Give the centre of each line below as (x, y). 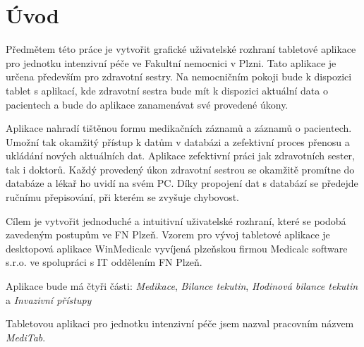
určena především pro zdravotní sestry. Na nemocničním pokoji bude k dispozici (179, 77)
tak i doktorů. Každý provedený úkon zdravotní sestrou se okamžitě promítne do (180, 169)
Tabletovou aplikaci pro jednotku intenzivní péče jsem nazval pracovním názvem (180, 323)
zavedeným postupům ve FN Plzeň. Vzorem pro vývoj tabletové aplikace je (168, 235)
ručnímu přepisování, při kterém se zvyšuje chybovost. (123, 197)
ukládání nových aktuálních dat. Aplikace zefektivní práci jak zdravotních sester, (180, 156)
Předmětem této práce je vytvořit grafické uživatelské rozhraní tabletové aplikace (181, 49)
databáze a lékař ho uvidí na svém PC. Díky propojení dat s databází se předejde (182, 183)
